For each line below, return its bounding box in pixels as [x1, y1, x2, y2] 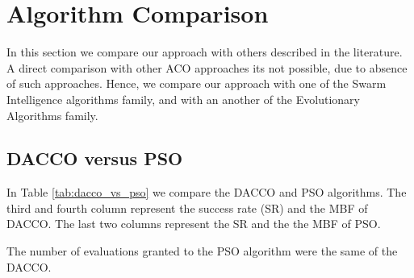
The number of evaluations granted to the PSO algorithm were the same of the [6, 243, 398, 259]
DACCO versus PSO [6, 146, 183, 171]
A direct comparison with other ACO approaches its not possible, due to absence [6, 59, 408, 76]
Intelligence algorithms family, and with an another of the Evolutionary [6, 90, 360, 107]
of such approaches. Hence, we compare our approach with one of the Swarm [6, 75, 387, 92]
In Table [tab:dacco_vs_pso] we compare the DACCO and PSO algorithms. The [6, 184, 407, 201]
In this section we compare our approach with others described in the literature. [6, 44, 403, 60]
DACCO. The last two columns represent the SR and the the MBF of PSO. [6, 215, 381, 232]
